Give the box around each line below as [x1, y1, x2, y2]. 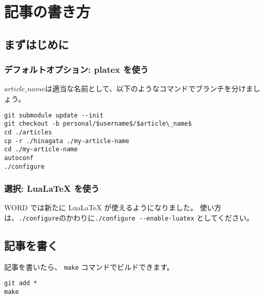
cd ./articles [4, 128, 52, 136]
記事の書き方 [4, 1, 91, 22]
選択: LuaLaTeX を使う [4, 182, 100, 195]
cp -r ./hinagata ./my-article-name [4, 137, 129, 145]
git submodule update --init [4, 111, 104, 119]
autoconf [4, 154, 34, 162]
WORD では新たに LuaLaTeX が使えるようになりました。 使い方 [4, 202, 222, 213]
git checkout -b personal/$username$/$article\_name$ [4, 120, 192, 128]
